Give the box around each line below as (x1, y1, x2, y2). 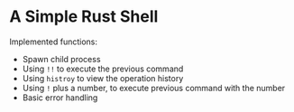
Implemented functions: (9, 36, 97, 47)
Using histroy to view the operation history (22, 72, 184, 83)
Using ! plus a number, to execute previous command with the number (22, 82, 286, 93)
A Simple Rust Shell (9, 6, 159, 27)
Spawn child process (22, 53, 101, 64)
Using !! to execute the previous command (22, 63, 184, 74)
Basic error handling (22, 92, 98, 103)
